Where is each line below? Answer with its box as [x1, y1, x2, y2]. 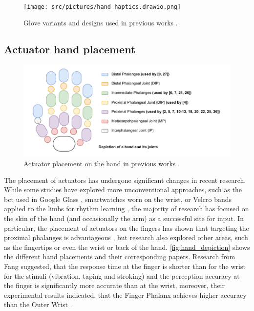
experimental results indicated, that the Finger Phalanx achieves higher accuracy [4, 289, 247, 300]
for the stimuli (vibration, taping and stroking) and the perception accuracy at [4, 270, 240, 281]
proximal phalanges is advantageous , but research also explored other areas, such [4, 232, 248, 243]
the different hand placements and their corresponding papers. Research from [4, 251, 235, 262]
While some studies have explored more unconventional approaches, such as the [4, 184, 242, 195]
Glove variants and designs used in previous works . [23, 17, 178, 27]
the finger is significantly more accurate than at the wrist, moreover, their [4, 280, 225, 290]
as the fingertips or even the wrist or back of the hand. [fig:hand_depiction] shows [4, 242, 250, 252]
